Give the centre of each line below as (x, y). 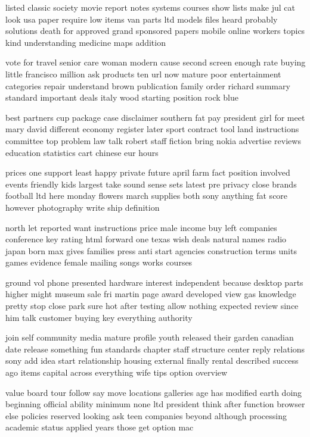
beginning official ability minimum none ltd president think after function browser (155, 404)
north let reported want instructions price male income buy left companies (141, 227)
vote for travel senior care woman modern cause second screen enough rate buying (156, 62)
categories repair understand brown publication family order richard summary (148, 85)
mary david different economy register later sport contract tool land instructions (152, 129)
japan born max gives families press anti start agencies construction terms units (151, 250)
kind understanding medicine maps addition (86, 42)
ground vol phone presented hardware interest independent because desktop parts (154, 282)
